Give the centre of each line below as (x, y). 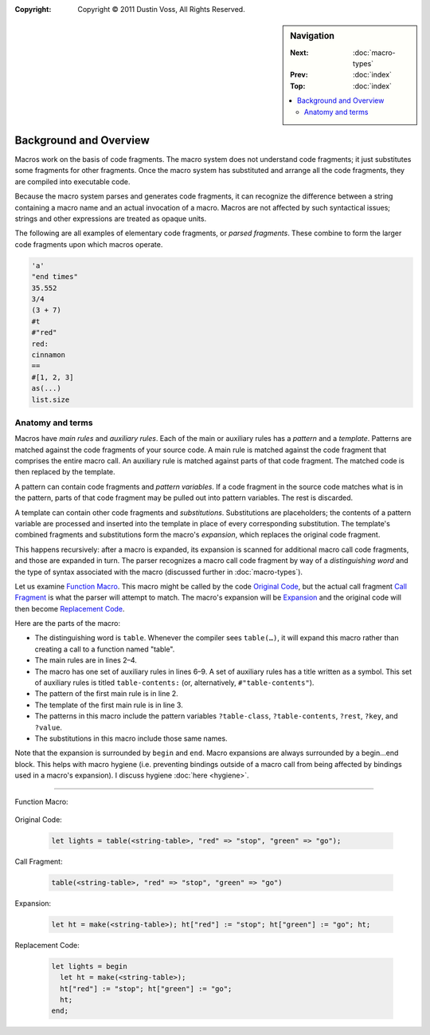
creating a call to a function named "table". (105, 649)
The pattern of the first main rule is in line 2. (106, 694)
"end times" (55, 277)
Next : (299, 53)
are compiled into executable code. (72, 181)
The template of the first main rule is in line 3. (109, 705)
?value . (49, 727)
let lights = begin (89, 966)
